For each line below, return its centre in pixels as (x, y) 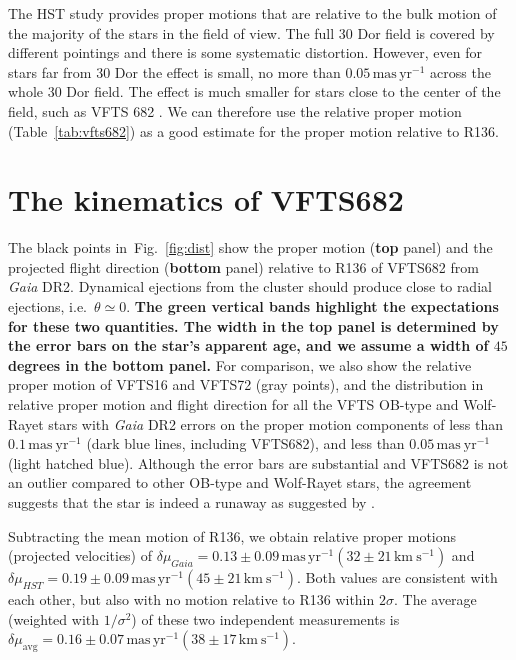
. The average (435, 599)
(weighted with (53, 618)
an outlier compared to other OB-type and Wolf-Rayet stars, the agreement (240, 482)
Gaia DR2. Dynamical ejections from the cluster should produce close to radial (250, 286)
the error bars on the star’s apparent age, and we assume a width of (248, 345)
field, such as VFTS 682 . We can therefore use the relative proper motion (235, 110)
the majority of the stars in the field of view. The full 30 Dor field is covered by (251, 32)
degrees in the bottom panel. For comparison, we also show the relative (240, 364)
